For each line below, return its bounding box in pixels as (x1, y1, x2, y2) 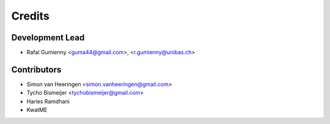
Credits (11, 9, 50, 23)
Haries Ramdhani (26, 98, 70, 105)
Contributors (11, 64, 62, 75)
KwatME (26, 106, 48, 114)
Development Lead (11, 32, 85, 43)
